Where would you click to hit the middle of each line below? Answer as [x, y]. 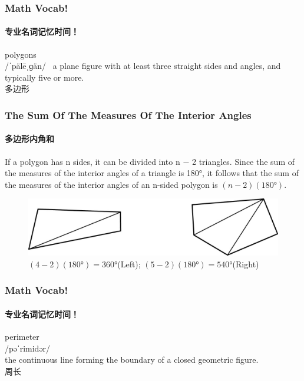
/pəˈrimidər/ [28, 348]
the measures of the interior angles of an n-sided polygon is [111, 184]
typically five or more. [44, 77]
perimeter [22, 337]
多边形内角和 [29, 139]
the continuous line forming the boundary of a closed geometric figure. [132, 360]
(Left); [129, 264]
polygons [21, 54]
